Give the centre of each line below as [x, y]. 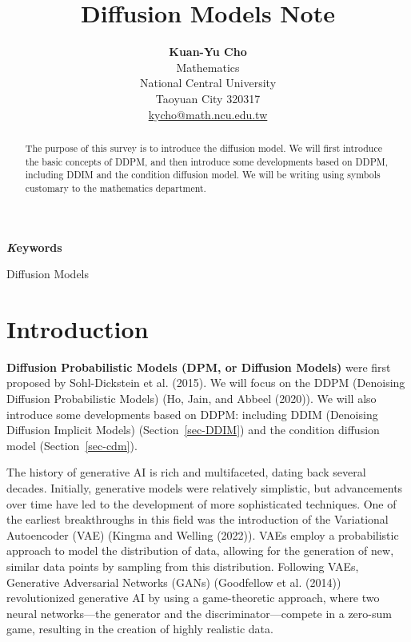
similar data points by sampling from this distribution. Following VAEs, [183, 566]
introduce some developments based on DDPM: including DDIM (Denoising [192, 414]
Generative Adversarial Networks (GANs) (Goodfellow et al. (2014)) [174, 582]
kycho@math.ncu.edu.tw [208, 114]
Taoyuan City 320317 [208, 98]
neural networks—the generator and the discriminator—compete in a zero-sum [199, 613]
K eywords [34, 247]
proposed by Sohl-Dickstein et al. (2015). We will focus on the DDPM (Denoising [206, 383]
